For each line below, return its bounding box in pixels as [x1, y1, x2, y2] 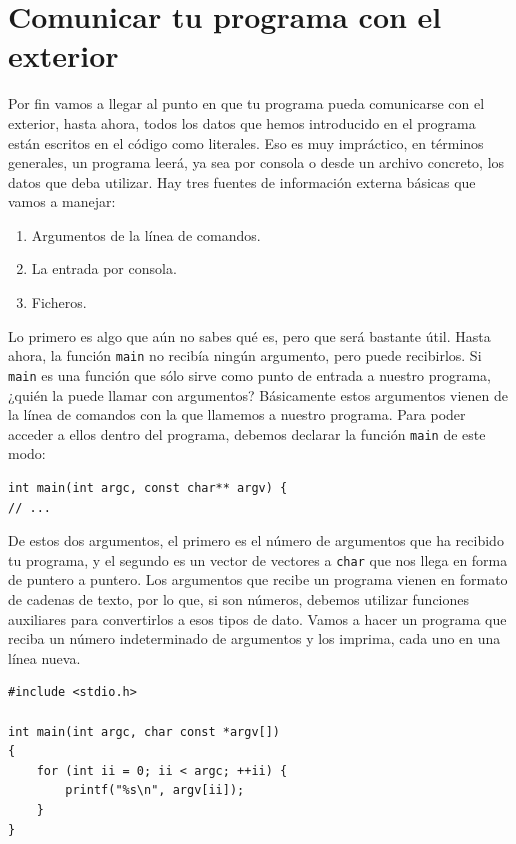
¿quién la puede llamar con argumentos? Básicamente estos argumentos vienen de [8, 384, 508, 405]
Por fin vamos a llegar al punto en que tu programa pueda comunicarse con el [8, 93, 485, 114]
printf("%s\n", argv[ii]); [65, 783, 245, 798]
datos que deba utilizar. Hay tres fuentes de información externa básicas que [8, 171, 476, 192]
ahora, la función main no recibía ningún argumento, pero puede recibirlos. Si [8, 345, 482, 366]
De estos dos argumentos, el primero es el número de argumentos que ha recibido [8, 530, 504, 551]
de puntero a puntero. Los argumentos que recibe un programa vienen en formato [8, 569, 508, 590]
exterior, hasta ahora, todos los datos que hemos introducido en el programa [8, 112, 476, 133]
